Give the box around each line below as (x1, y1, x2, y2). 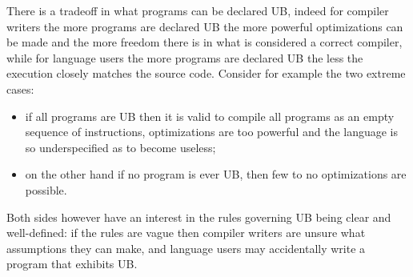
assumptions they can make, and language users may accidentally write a (6, 239, 366, 256)
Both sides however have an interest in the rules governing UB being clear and (6, 208, 391, 225)
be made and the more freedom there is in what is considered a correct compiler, (6, 34, 403, 50)
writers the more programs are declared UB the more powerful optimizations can (6, 18, 403, 34)
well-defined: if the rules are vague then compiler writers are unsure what (6, 224, 366, 241)
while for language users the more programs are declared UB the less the (6, 49, 363, 66)
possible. (25, 181, 67, 198)
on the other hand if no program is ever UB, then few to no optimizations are (25, 166, 407, 183)
